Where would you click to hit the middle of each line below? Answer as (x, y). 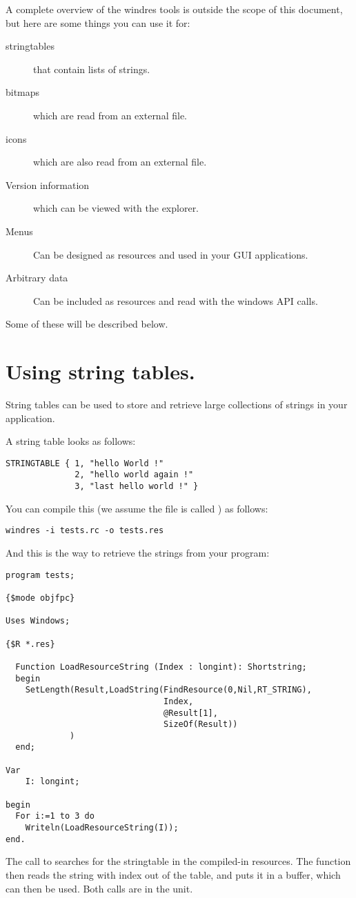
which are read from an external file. (110, 115)
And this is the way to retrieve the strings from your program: (138, 553)
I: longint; (52, 782)
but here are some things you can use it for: (98, 22)
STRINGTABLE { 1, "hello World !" (85, 463)
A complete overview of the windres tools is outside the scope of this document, (174, 9)
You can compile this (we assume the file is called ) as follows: (137, 508)
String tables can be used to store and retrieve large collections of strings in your (177, 405)
